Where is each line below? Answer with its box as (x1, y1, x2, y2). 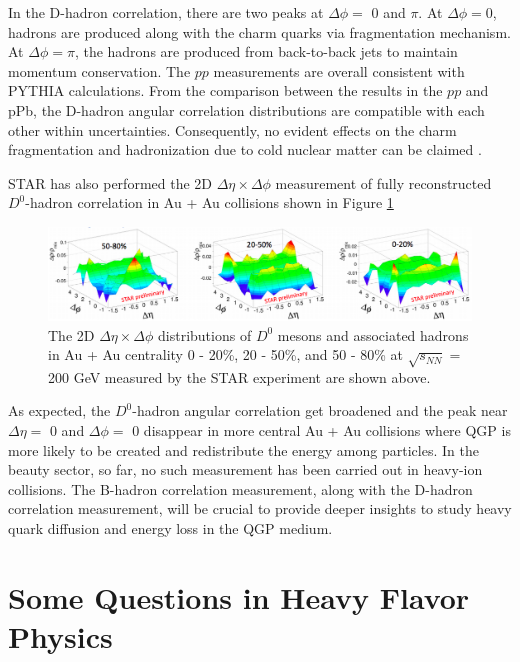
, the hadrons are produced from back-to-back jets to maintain (74, 41, 458, 62)
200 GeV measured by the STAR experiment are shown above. (48, 366, 431, 387)
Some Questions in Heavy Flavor (8, 576, 470, 617)
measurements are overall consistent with (213, 60, 465, 81)
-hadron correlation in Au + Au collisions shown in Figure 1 (25, 192, 394, 213)
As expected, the (8, 400, 111, 421)
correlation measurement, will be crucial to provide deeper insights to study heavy (8, 498, 512, 519)
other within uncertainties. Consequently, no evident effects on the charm (8, 119, 457, 140)
